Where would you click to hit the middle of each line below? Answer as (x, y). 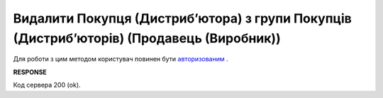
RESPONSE (30, 72)
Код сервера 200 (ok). (47, 85)
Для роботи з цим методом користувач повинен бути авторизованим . (121, 59)
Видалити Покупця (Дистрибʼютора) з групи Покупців (183, 18)
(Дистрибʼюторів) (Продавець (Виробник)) (147, 38)
